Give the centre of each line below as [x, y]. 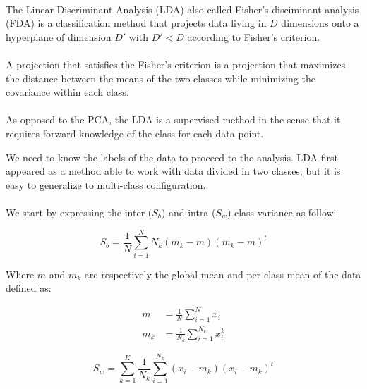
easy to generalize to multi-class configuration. [106, 184]
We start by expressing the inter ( [79, 212]
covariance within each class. [67, 92]
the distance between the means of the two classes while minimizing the [161, 78]
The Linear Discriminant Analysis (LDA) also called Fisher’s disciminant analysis [182, 9]
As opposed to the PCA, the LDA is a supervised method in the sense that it [173, 119]
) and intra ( [188, 212]
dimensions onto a [320, 23]
